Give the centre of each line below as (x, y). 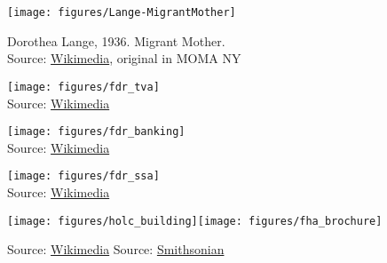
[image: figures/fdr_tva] (83, 87)
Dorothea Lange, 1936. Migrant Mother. (116, 40)
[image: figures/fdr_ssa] (83, 176)
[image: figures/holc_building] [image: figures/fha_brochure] (195, 221)
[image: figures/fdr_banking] (96, 132)
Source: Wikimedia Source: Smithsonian (116, 249)
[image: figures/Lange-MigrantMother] (122, 12)
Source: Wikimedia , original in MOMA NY (124, 58)
